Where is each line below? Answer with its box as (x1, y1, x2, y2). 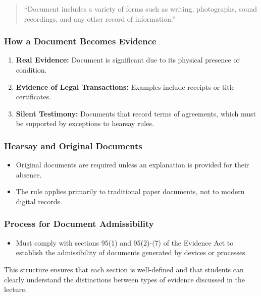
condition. (16, 65, 47, 75)
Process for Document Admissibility (4, 217, 154, 230)
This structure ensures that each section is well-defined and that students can (4, 264, 244, 274)
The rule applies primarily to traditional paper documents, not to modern (16, 186, 245, 197)
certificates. (16, 91, 51, 102)
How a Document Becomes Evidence (4, 35, 156, 47)
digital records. (16, 196, 62, 206)
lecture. (4, 284, 27, 294)
